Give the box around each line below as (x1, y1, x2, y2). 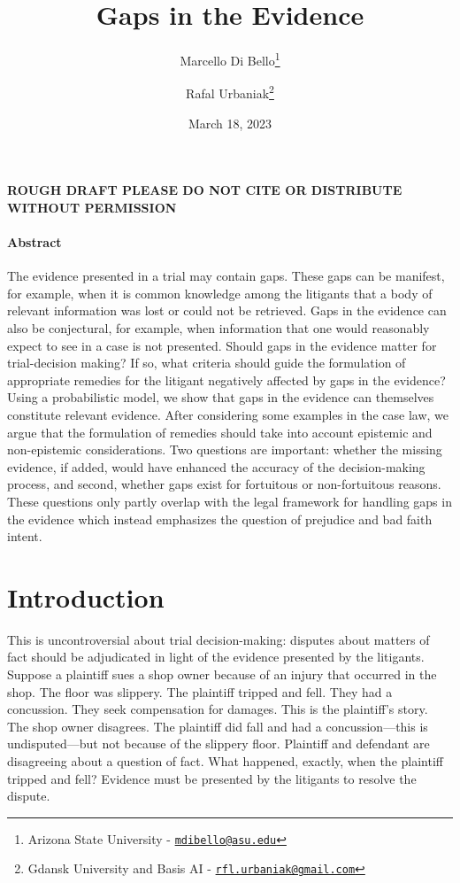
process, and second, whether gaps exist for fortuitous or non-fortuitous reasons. (7, 475, 441, 493)
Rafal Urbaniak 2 (186, 81, 274, 103)
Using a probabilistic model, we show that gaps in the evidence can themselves (7, 388, 434, 407)
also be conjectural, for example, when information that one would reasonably (7, 318, 430, 337)
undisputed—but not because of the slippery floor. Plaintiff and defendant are (7, 734, 430, 753)
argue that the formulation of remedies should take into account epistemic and (7, 422, 433, 441)
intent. (7, 527, 42, 546)
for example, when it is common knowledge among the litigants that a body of (7, 283, 433, 302)
